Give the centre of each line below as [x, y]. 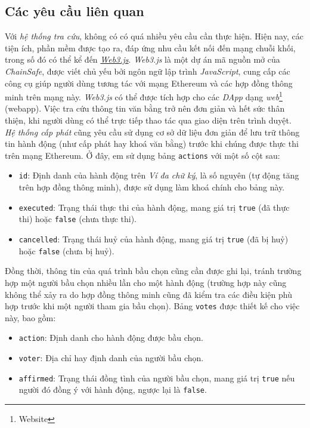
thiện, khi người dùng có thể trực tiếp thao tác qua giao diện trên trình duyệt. [148, 120]
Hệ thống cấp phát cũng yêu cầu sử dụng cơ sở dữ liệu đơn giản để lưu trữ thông [152, 132]
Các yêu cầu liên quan [75, 11]
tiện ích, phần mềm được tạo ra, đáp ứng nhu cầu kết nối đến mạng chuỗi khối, [150, 47]
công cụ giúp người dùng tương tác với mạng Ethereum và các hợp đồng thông [149, 83]
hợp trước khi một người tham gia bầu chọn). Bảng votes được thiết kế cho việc [152, 306]
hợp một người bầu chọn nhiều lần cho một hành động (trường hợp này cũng [146, 282]
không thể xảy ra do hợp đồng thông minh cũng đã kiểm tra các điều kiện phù [148, 294]
